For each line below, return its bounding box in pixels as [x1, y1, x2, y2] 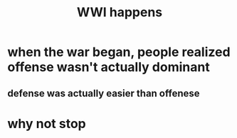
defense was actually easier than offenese [7, 87, 201, 99]
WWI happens [77, 4, 162, 21]
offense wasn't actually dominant [7, 59, 210, 75]
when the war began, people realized [7, 44, 231, 60]
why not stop [7, 115, 87, 132]
